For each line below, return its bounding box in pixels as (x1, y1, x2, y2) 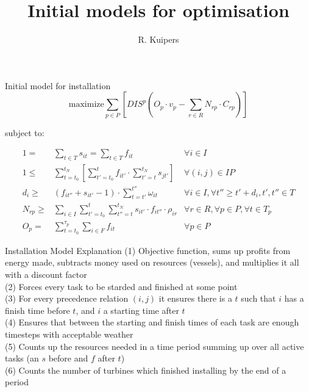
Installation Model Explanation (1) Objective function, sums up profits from (5, 244, 291, 256)
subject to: (5, 126, 44, 139)
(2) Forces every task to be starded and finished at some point (5, 280, 238, 292)
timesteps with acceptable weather (5, 328, 133, 341)
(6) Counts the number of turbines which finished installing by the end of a (5, 363, 286, 376)
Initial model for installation (5, 79, 111, 92)
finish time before (5, 303, 70, 316)
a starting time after (103, 303, 179, 316)
